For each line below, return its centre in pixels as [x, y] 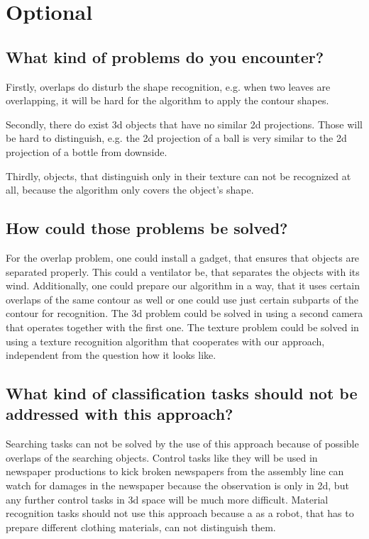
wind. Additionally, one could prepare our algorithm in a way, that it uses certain [183, 285]
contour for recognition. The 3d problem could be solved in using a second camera [184, 313]
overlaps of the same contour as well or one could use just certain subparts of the [182, 299]
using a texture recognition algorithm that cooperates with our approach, [165, 341]
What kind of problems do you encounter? [165, 56]
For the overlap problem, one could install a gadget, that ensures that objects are [183, 257]
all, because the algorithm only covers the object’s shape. [130, 190]
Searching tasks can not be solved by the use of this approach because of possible [182, 444]
